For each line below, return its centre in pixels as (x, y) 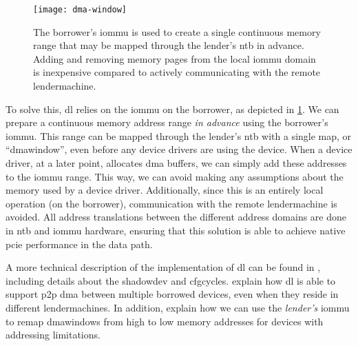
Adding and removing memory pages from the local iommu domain (175, 58)
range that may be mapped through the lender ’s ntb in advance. (169, 45)
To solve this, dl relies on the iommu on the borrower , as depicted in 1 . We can (172, 109)
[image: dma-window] (80, 10)
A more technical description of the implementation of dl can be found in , (163, 267)
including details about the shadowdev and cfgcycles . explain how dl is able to (171, 280)
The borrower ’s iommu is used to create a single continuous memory (177, 31)
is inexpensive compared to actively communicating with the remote (177, 72)
